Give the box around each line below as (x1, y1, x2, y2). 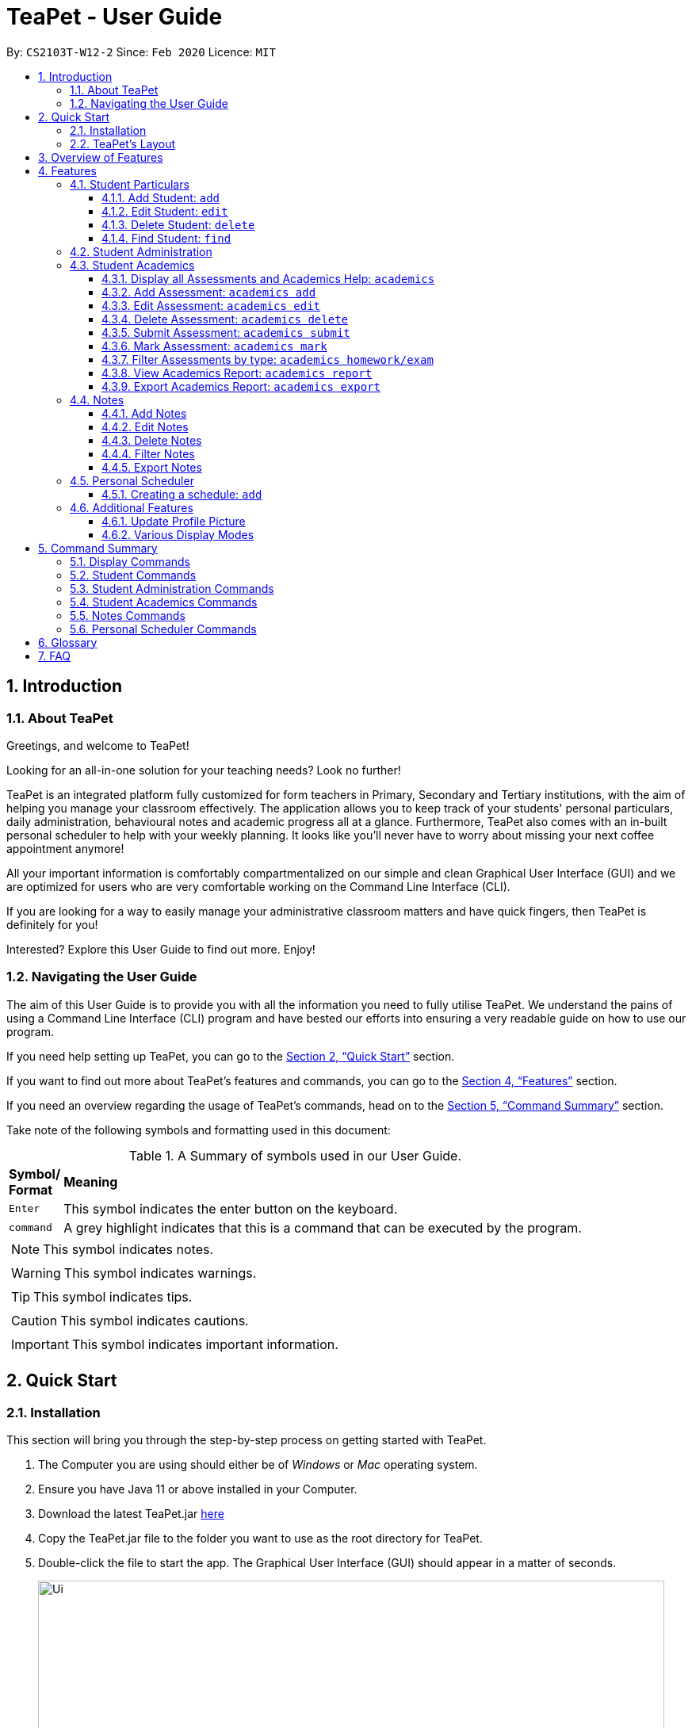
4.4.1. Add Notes (101, 406, 187, 420)
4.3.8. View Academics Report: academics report (101, 365, 373, 380)
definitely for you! (6, 917, 98, 931)
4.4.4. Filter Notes (101, 446, 195, 461)
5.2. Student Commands (70, 568, 197, 582)
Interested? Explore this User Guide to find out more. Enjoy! (6, 942, 315, 956)
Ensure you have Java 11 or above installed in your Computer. (38, 1481, 357, 1496)
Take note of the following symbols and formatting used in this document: (6, 1122, 391, 1137)
